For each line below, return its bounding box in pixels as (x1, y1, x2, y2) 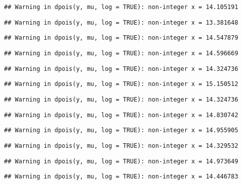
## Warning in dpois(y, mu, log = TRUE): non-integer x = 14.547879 (4, 34, 238, 42)
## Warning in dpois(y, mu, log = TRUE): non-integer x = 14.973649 (4, 157, 238, 165)
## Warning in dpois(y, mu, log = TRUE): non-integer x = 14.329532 (4, 142, 238, 149)
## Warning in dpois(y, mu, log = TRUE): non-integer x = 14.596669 (4, 49, 238, 57)
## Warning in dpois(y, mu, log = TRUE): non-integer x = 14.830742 (4, 111, 238, 119)
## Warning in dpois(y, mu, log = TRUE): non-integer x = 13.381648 (4, 19, 238, 26)
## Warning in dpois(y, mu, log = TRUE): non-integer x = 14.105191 (4, 4, 238, 11)
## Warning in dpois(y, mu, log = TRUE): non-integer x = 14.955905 (4, 127, 238, 134)
